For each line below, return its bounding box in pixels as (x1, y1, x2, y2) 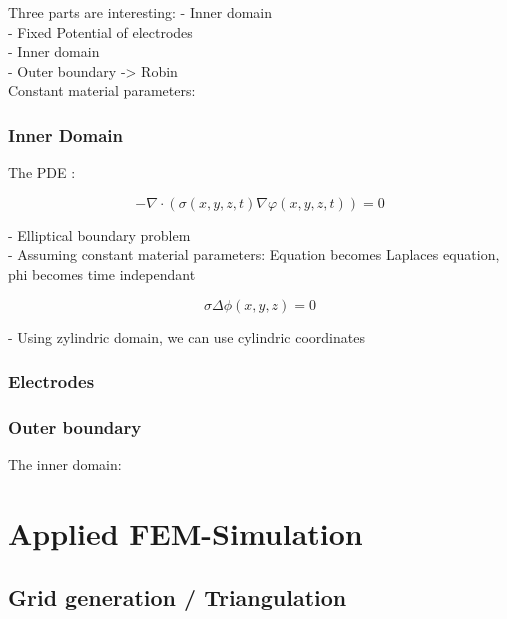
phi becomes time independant (8, 263, 196, 284)
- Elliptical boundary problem (8, 224, 191, 245)
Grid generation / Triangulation (8, 581, 347, 612)
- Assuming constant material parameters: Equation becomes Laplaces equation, (8, 244, 500, 265)
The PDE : (8, 162, 76, 183)
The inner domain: (8, 454, 122, 475)
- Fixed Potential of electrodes (8, 21, 193, 42)
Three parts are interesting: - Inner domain (8, 2, 273, 22)
